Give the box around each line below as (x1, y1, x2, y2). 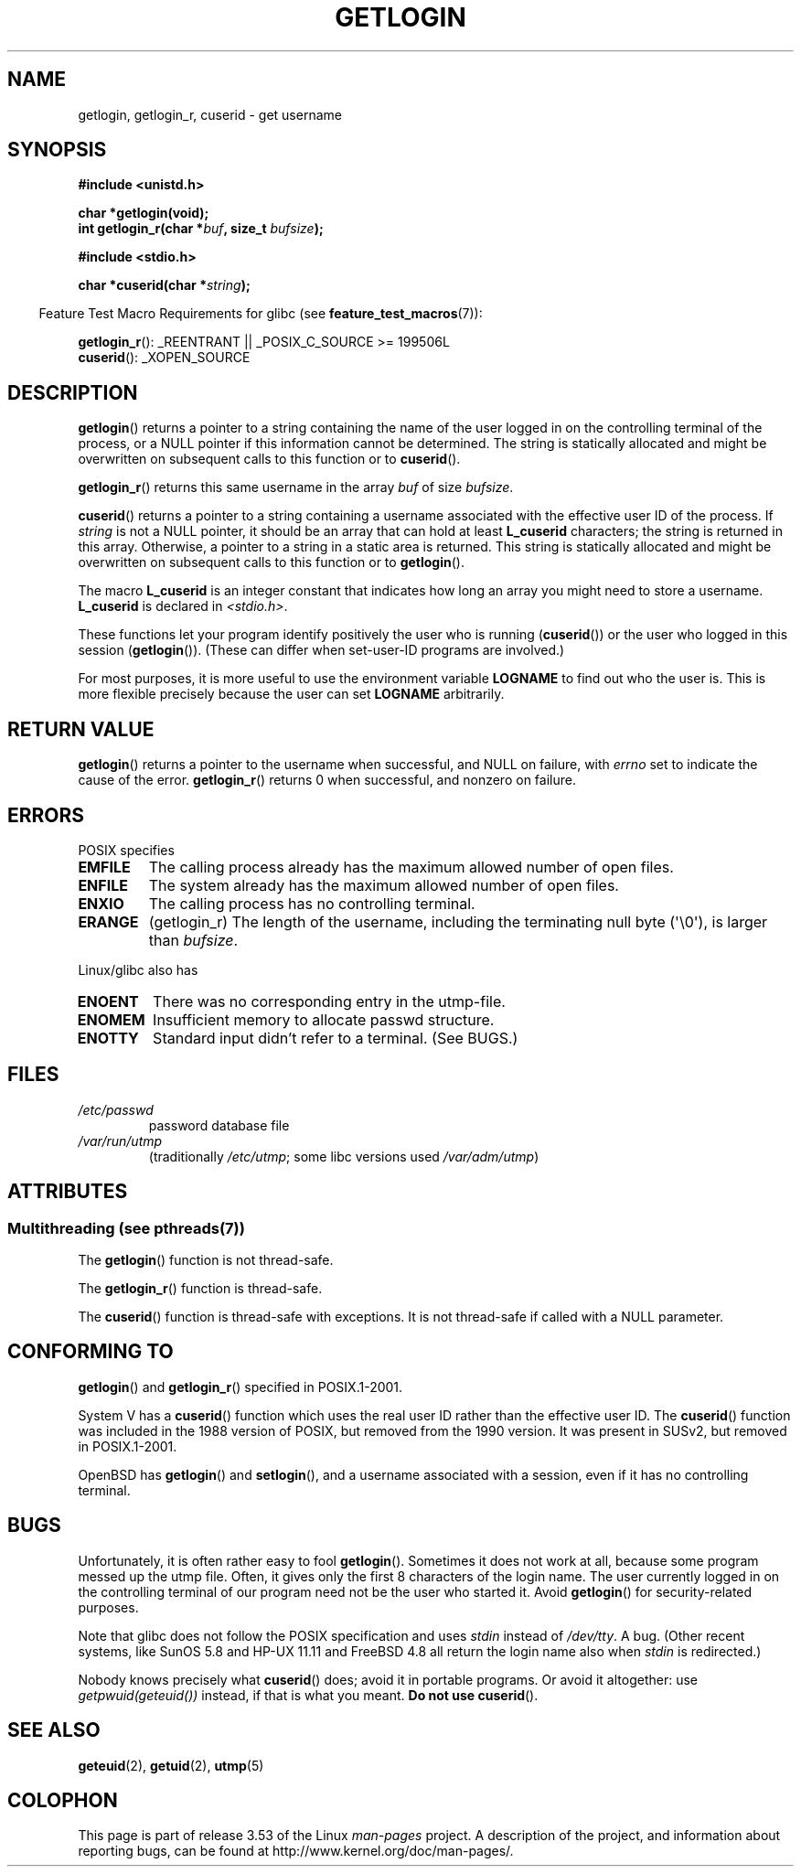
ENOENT (77, 991, 139, 1011)
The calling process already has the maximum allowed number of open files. (148, 857, 674, 876)
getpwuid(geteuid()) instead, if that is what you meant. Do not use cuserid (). (78, 1687, 539, 1703)
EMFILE (78, 857, 131, 876)
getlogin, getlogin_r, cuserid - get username (78, 106, 342, 123)
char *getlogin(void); (78, 205, 209, 221)
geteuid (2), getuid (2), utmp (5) (78, 1757, 264, 1773)
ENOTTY (77, 1028, 139, 1047)
